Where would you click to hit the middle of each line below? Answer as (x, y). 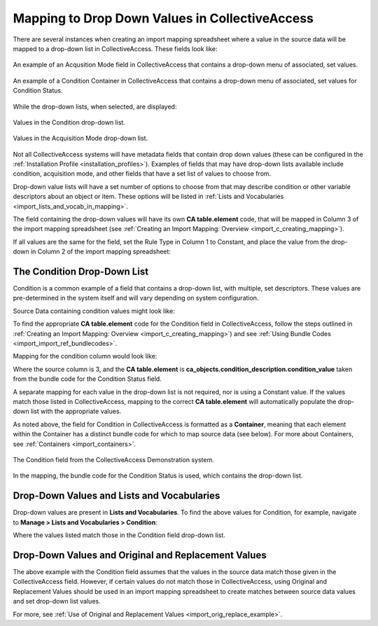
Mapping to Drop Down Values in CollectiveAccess (163, 18)
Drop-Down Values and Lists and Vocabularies (117, 496)
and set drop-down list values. (57, 601)
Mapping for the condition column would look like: (85, 356)
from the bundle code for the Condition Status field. (87, 379)
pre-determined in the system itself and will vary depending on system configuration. (136, 298)
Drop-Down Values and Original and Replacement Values (140, 555)
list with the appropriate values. (76, 411)
